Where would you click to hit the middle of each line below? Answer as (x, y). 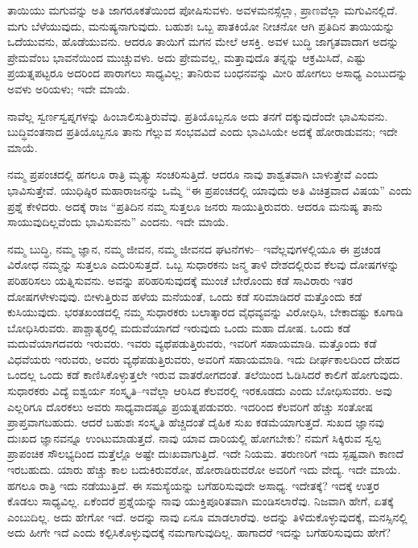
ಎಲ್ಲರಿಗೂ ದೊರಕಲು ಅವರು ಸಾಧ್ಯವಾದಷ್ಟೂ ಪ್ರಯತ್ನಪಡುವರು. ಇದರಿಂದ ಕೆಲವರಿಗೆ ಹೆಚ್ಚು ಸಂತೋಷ (190, 406)
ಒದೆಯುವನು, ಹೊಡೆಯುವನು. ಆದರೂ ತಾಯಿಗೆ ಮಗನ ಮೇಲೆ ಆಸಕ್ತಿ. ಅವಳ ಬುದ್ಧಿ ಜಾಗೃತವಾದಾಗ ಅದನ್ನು (203, 41)
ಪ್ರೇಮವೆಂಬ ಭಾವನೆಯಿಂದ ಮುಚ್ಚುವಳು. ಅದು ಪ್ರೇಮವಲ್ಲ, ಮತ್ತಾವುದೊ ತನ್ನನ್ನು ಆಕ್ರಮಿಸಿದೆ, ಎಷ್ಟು (187, 57)
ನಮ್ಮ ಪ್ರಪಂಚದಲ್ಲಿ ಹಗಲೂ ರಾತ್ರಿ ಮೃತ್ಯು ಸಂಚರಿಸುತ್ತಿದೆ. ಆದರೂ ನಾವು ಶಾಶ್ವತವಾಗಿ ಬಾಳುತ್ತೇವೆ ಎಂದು (193, 174)
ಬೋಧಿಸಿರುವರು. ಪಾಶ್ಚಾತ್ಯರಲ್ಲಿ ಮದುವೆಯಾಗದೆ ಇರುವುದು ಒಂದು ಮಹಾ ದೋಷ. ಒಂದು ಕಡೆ (179, 327)
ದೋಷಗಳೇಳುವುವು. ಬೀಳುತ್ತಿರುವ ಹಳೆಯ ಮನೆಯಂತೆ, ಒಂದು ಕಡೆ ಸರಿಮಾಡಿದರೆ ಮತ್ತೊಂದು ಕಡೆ (185, 296)
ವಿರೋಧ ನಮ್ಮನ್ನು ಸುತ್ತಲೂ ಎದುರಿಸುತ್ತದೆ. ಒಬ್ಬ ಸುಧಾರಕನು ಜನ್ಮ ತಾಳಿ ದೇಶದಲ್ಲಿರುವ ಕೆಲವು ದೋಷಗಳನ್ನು (203, 264)
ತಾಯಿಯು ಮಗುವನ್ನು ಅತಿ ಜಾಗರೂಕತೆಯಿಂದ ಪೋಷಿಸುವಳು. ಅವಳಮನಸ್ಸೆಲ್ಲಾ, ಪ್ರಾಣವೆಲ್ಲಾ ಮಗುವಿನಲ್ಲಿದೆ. (203, 10)
